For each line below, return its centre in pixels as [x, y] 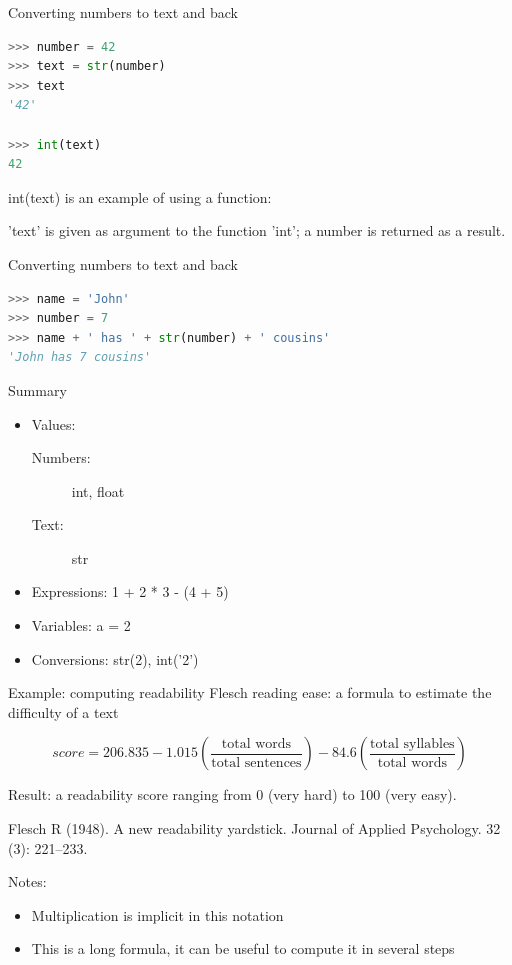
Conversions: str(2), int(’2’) [115, 658]
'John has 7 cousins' [80, 357]
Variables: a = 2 [81, 625]
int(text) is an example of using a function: [140, 196]
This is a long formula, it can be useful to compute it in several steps [243, 948]
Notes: [27, 881]
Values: [53, 423]
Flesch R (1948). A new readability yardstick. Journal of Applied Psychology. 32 [254, 828]
